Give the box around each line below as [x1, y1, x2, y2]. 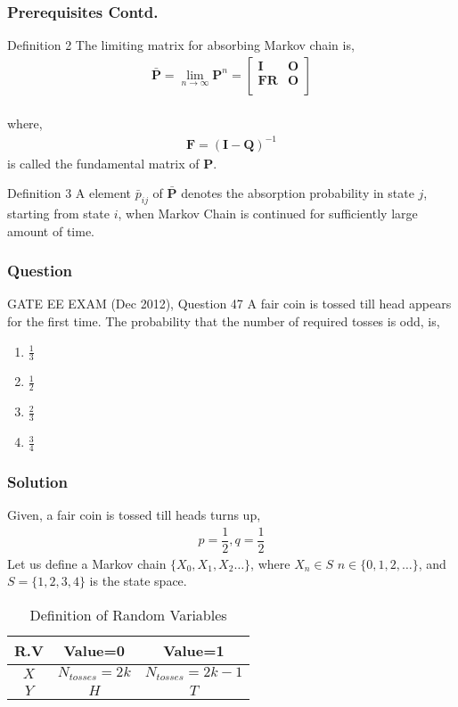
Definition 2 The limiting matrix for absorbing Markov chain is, [7, 36, 355, 54]
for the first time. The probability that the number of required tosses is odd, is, [7, 311, 440, 330]
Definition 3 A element [7, 184, 132, 202]
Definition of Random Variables [29, 604, 227, 625]
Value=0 [63, 639, 126, 661]
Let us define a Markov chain [7, 554, 167, 572]
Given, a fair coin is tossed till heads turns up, [7, 506, 261, 524]
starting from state [7, 203, 110, 222]
